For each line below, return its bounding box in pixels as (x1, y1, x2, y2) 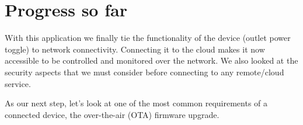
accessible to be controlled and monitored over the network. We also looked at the (5, 54, 298, 67)
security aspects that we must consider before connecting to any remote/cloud (5, 65, 284, 78)
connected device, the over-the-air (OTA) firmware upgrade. (5, 108, 220, 120)
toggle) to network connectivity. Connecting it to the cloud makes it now (5, 43, 265, 55)
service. (5, 77, 31, 89)
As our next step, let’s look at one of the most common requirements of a (5, 97, 268, 109)
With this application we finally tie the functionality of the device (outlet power (5, 32, 291, 44)
